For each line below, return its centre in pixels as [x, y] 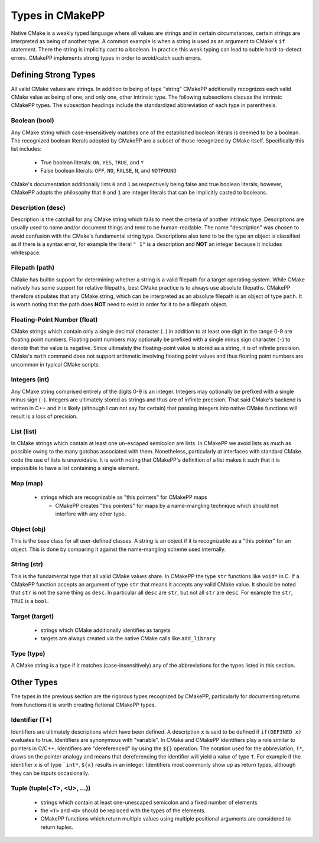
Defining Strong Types [53, 75]
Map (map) [27, 483]
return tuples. [57, 827]
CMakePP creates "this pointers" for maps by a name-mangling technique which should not [167, 505]
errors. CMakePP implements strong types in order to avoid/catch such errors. [106, 58]
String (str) [27, 565]
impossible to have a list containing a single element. [75, 468]
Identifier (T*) [32, 720]
